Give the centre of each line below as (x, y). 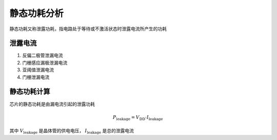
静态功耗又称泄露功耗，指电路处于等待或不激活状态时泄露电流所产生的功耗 (88, 29)
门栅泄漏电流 (36, 77)
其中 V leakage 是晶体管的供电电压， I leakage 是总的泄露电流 (72, 132)
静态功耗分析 (37, 13)
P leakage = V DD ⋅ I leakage (138, 118)
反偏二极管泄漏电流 (43, 55)
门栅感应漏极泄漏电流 (45, 63)
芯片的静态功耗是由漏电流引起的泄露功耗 (52, 104)
